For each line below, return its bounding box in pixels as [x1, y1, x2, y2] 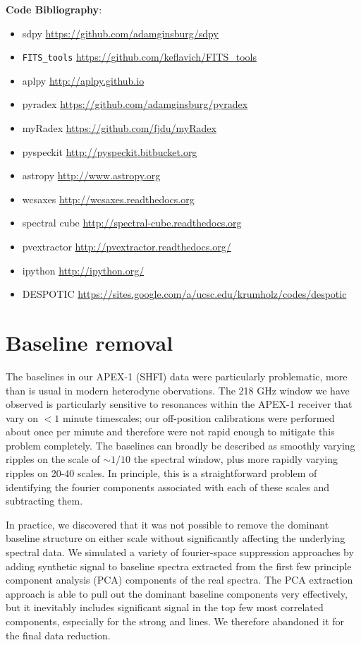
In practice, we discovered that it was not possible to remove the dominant [6, 517, 329, 531]
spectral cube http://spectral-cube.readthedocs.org [22, 215, 242, 230]
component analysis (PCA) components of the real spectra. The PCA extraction [6, 572, 353, 587]
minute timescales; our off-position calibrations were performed [62, 410, 335, 425]
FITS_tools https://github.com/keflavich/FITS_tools [22, 49, 257, 64]
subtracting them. [6, 493, 83, 508]
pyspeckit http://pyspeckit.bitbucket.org [22, 144, 197, 159]
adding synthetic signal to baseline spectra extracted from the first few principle [6, 558, 352, 573]
